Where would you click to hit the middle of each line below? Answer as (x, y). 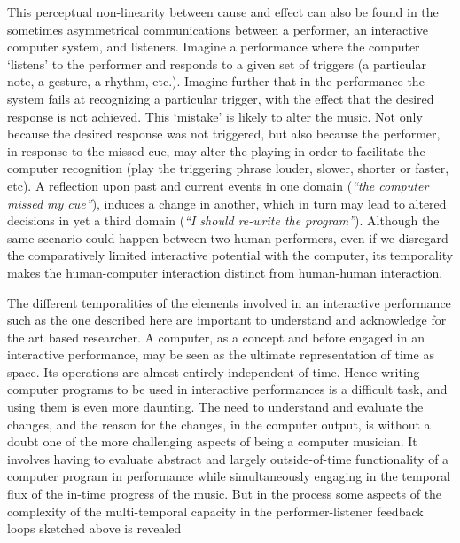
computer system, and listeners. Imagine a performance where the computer (214, 47)
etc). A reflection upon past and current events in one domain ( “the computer (218, 185)
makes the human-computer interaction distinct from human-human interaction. (225, 272)
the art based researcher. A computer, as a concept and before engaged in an (216, 337)
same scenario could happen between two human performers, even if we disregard (228, 237)
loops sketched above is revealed (94, 528)
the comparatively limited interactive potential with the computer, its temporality (230, 255)
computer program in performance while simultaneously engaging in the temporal (229, 476)
